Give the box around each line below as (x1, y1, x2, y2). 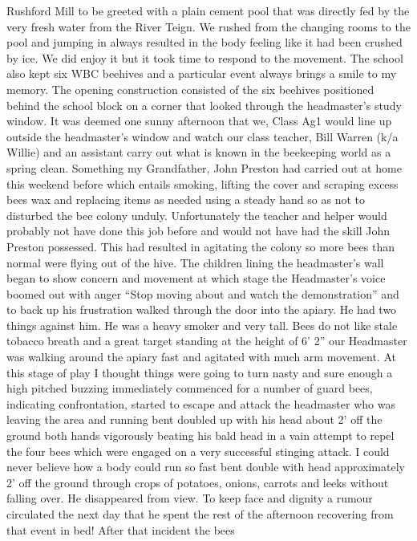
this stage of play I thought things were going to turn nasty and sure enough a (6, 364, 393, 380)
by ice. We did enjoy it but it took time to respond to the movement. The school (6, 49, 403, 66)
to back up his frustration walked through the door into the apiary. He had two (6, 301, 397, 318)
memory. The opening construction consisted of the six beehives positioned (6, 80, 374, 97)
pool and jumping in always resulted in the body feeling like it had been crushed (6, 34, 403, 51)
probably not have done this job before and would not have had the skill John (6, 222, 391, 239)
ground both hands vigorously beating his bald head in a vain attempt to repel (6, 427, 395, 444)
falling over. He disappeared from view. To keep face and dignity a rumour (6, 490, 373, 506)
